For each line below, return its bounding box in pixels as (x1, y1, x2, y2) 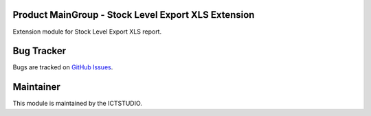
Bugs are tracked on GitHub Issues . (12, 63, 113, 71)
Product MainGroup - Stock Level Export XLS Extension (12, 9, 255, 21)
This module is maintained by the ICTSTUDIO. (12, 100, 142, 108)
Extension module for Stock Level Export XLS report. (12, 27, 161, 36)
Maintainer (12, 81, 61, 93)
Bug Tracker (12, 45, 67, 57)
